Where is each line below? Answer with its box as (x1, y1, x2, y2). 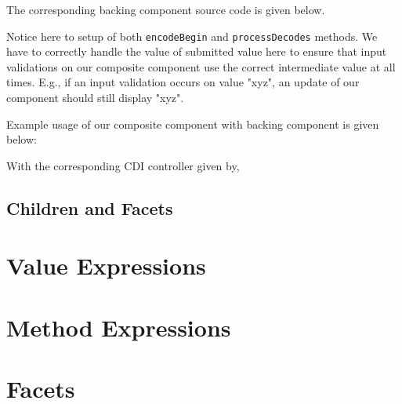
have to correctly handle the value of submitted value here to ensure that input (6, 43, 387, 60)
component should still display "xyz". (6, 89, 184, 106)
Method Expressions (6, 311, 231, 343)
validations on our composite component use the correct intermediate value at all (6, 58, 396, 75)
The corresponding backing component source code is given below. (6, 2, 325, 17)
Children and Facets (6, 195, 173, 220)
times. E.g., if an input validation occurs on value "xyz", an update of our (6, 74, 360, 90)
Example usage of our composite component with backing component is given (6, 115, 379, 132)
